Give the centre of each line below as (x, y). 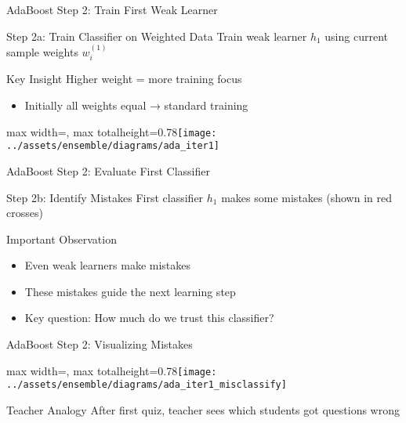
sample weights (42, 52)
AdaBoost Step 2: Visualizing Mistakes (100, 344)
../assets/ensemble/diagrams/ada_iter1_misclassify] (147, 385)
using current (356, 36)
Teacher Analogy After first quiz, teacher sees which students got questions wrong (203, 409)
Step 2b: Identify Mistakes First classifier (105, 197)
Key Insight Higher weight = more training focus (124, 79)
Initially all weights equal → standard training (136, 105)
